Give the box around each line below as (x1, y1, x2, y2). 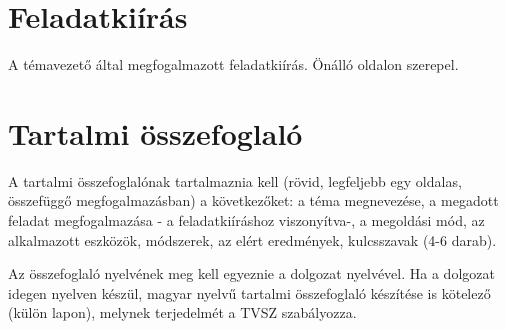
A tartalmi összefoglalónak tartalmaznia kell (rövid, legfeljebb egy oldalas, (8, 170, 462, 191)
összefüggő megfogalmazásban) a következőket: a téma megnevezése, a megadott (8, 190, 499, 211)
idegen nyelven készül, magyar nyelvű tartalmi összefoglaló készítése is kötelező (8, 282, 491, 303)
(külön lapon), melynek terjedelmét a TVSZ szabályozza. (8, 302, 357, 323)
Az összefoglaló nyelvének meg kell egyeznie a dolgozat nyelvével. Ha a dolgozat (8, 263, 495, 284)
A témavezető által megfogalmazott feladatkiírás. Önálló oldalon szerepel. (8, 54, 459, 75)
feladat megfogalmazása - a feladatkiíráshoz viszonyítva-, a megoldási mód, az (8, 210, 485, 231)
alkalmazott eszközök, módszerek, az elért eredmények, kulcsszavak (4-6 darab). (8, 229, 497, 250)
